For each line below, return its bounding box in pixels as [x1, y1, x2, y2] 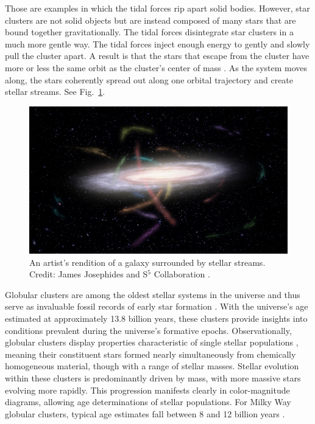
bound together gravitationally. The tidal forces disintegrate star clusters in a [5, 26, 294, 38]
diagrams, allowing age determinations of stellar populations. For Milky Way [5, 395, 291, 408]
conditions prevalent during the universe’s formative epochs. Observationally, [5, 324, 292, 336]
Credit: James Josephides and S [29, 268, 148, 280]
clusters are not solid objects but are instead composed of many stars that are [5, 13, 296, 26]
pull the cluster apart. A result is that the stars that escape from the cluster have [5, 49, 310, 62]
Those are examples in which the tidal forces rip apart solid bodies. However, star [5, 2, 310, 14]
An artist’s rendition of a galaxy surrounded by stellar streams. [29, 255, 266, 268]
